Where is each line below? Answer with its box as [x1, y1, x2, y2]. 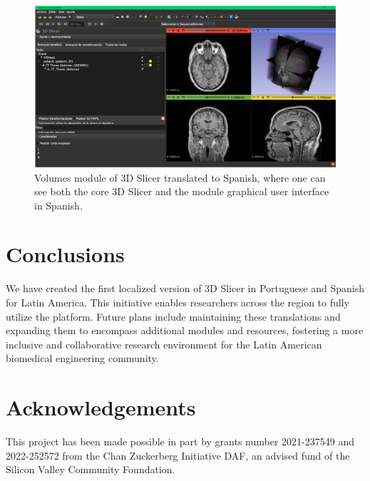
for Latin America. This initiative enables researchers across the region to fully [6, 295, 349, 309]
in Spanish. [34, 197, 83, 212]
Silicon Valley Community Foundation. [6, 462, 175, 477]
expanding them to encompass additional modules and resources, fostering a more [6, 323, 364, 338]
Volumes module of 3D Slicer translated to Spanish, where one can [34, 170, 326, 185]
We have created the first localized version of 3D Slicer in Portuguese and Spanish [6, 281, 364, 296]
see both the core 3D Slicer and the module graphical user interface [34, 184, 329, 199]
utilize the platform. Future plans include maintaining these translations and [6, 309, 341, 324]
